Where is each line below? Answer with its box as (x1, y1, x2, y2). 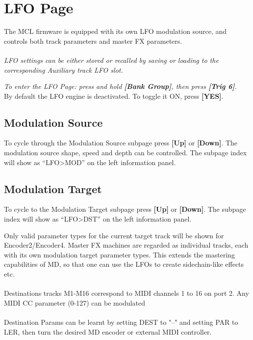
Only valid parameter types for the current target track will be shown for (4, 230, 224, 240)
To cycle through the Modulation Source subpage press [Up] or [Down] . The (4, 138, 238, 148)
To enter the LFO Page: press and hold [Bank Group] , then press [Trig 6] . (4, 81, 237, 91)
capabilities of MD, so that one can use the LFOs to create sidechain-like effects (4, 259, 244, 269)
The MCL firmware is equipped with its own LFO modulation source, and (4, 26, 227, 36)
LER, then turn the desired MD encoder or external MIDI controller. (4, 326, 212, 337)
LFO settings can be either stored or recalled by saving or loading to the (4, 55, 219, 65)
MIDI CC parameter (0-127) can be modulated (4, 297, 146, 308)
